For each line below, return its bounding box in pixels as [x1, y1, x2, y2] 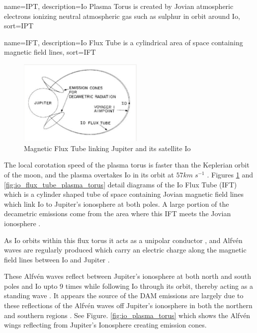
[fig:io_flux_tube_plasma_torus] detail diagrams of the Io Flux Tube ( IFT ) [4, 179, 237, 189]
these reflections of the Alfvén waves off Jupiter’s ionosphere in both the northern [4, 300, 253, 311]
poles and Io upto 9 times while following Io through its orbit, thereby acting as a [4, 280, 253, 291]
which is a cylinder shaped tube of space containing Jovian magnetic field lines [4, 189, 244, 199]
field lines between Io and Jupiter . [4, 254, 110, 264]
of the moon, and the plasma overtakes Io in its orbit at [4, 169, 174, 179]
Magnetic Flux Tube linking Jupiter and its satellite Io [24, 143, 191, 153]
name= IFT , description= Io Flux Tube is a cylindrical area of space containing [4, 37, 243, 47]
